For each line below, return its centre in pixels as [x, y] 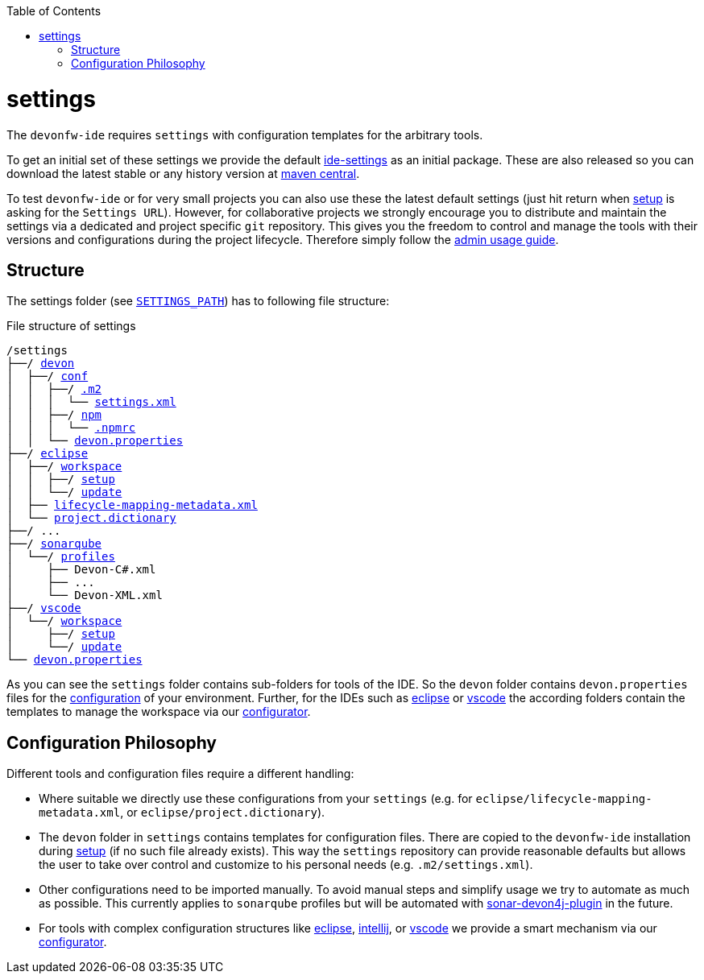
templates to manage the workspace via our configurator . [159, 712]
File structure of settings [71, 326]
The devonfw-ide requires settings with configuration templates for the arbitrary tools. [245, 134]
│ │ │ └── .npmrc [71, 428]
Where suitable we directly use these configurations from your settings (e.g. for [256, 799]
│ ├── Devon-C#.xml [81, 570]
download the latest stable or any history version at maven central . [183, 173]
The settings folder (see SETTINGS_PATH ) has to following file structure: [198, 301]
